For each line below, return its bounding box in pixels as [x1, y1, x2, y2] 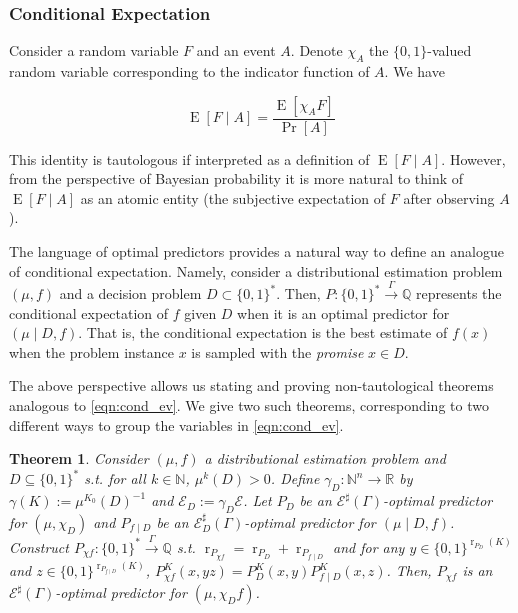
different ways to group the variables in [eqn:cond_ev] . [9, 414, 344, 435]
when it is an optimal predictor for [237, 302, 450, 323]
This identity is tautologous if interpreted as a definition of [9, 148, 370, 169]
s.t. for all [84, 468, 146, 489]
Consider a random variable [9, 40, 179, 61]
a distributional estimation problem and [204, 448, 446, 469]
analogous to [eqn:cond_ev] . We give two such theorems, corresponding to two [9, 394, 489, 415]
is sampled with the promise [191, 341, 364, 362]
